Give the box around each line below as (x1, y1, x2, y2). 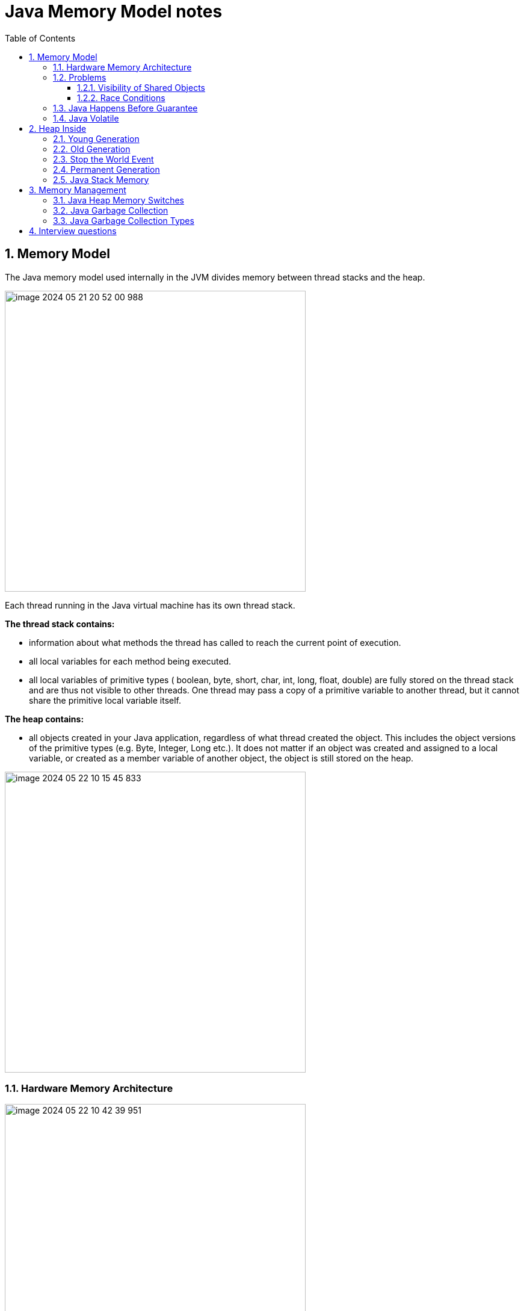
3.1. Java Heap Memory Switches (53, 194, 185, 205)
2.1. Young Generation (53, 133, 140, 144)
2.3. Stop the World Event (53, 153, 154, 164)
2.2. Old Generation (53, 143, 131, 154)
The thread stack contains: (5, 618, 115, 629)
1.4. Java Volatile (53, 113, 119, 123)
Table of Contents (5, 33, 76, 43)
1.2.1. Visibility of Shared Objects (77, 82, 205, 93)
